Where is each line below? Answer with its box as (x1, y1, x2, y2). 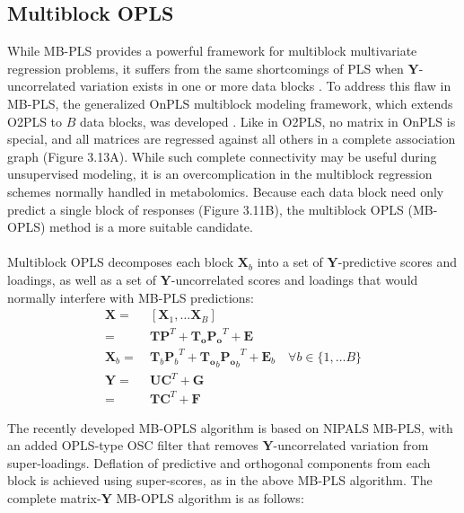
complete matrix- (7, 489, 101, 508)
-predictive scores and (337, 252, 458, 271)
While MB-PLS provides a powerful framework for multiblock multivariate (7, 41, 417, 60)
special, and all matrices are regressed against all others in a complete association (7, 129, 456, 148)
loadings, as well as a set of (7, 270, 156, 288)
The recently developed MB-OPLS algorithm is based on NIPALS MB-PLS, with (7, 418, 453, 437)
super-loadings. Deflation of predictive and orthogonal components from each (7, 453, 431, 472)
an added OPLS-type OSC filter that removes (7, 436, 258, 455)
